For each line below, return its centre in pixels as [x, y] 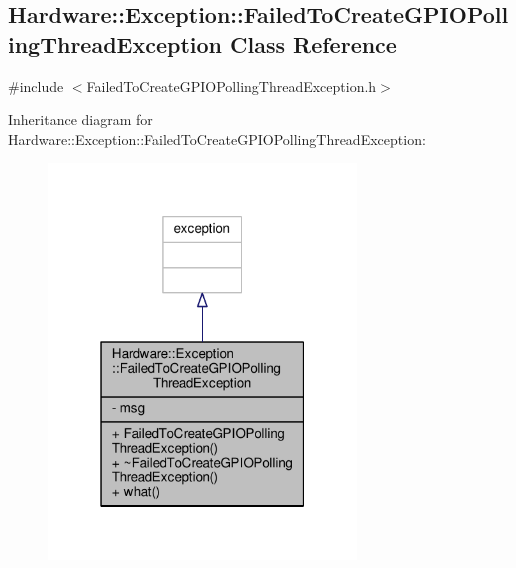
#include [36, 85]
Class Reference [313, 43]
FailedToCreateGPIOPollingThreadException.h [231, 85]
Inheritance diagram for [80, 119]
